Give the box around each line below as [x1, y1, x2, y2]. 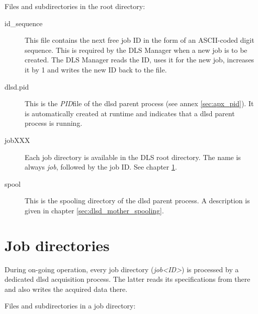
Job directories [5, 234, 110, 255]
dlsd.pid [5, 81, 29, 92]
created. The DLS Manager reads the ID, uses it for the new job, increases [25, 54, 254, 65]
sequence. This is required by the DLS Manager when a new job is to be [25, 44, 247, 55]
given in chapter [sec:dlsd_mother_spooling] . [25, 205, 164, 215]
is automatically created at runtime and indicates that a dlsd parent [25, 108, 235, 118]
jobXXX [5, 134, 30, 145]
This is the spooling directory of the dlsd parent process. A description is [25, 195, 250, 206]
